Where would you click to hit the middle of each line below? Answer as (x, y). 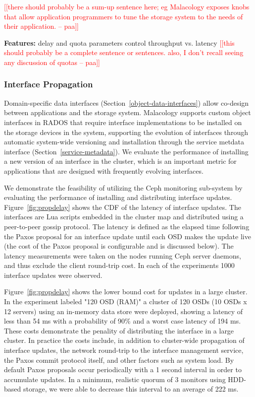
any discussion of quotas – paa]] (52, 62)
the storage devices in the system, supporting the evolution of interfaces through (126, 132)
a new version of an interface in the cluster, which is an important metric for (120, 161)
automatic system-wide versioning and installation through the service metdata (124, 142)
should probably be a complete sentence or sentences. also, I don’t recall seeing (124, 52)
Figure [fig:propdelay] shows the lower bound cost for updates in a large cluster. (126, 292)
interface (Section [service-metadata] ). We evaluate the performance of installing (126, 151)
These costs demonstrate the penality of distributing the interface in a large (119, 330)
